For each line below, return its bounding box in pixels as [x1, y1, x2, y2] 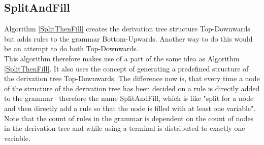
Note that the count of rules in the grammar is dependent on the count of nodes [4, 113, 254, 123]
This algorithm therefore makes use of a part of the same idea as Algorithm [4, 53, 240, 63]
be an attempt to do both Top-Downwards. [4, 43, 139, 54]
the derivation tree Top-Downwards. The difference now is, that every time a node [4, 73, 260, 84]
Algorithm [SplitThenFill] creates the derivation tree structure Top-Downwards [4, 23, 250, 34]
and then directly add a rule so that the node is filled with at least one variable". [4, 102, 256, 113]
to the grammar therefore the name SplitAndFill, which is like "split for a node [4, 93, 254, 103]
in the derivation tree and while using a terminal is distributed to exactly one [4, 123, 245, 133]
